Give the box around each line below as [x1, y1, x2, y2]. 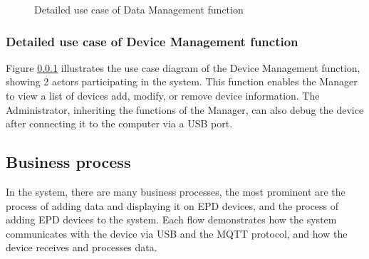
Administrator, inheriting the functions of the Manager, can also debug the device [6, 102, 364, 117]
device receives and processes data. [6, 240, 157, 255]
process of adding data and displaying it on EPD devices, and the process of [6, 198, 339, 213]
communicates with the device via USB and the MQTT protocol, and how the [6, 226, 348, 240]
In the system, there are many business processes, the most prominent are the [6, 184, 345, 199]
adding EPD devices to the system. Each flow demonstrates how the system [6, 212, 337, 227]
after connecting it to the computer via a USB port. [6, 116, 233, 131]
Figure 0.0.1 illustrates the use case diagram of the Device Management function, [6, 60, 360, 75]
